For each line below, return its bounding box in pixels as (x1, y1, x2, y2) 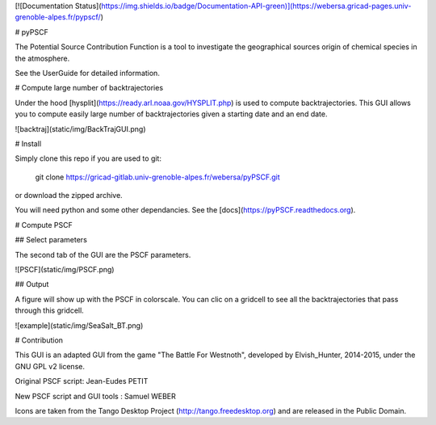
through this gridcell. (15, 305, 84, 315)
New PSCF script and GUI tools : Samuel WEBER (15, 391, 177, 401)
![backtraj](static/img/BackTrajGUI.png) (15, 124, 146, 133)
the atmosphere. (15, 53, 70, 63)
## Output (15, 280, 49, 289)
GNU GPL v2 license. (15, 361, 85, 371)
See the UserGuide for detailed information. (15, 68, 161, 78)
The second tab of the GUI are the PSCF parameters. (15, 250, 191, 259)
